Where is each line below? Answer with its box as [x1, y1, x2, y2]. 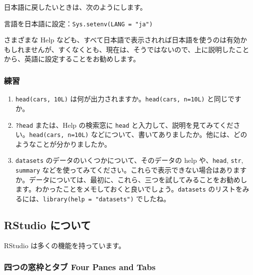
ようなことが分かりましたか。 [15, 138, 111, 149]
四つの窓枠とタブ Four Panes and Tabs [4, 261, 156, 273]
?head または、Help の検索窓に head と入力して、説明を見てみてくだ [15, 119, 233, 130]
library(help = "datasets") [42, 196, 134, 203]
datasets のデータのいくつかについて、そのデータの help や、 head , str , [15, 155, 243, 165]
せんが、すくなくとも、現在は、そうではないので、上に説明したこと [31, 44, 250, 54]
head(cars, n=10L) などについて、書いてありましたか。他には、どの [29, 129, 247, 139]
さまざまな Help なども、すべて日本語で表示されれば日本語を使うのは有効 [4, 35, 240, 45]
